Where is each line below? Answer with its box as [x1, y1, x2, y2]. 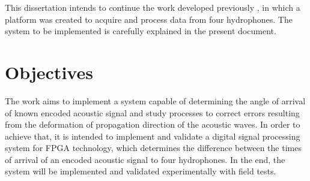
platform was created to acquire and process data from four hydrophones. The [5, 13, 293, 25]
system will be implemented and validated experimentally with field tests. [5, 165, 276, 177]
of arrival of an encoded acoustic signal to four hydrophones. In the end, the [5, 153, 285, 165]
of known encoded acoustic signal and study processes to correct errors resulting [5, 106, 300, 119]
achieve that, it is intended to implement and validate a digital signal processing [5, 129, 300, 142]
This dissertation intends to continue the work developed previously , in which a [5, 1, 300, 13]
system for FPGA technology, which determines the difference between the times [5, 141, 302, 154]
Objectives [5, 59, 93, 84]
